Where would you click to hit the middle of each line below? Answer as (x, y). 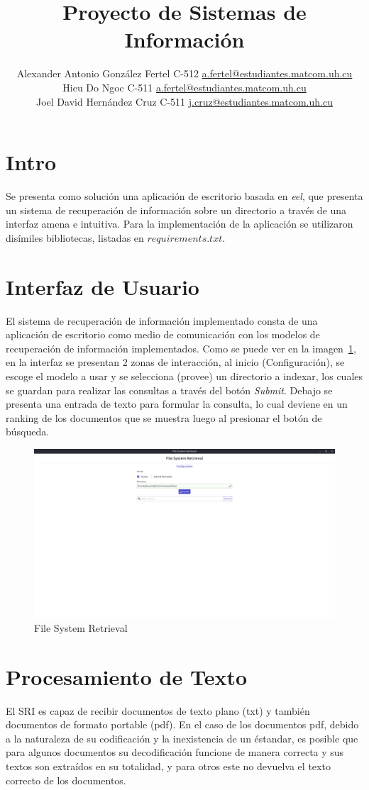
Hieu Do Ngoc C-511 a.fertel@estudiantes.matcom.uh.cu (184, 87)
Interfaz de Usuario (103, 286)
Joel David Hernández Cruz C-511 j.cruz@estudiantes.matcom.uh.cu (184, 101)
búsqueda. (28, 432)
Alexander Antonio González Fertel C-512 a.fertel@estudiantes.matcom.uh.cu (184, 73)
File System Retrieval (81, 627)
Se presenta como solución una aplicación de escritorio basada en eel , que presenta (184, 196)
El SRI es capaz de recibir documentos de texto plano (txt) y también (158, 710)
